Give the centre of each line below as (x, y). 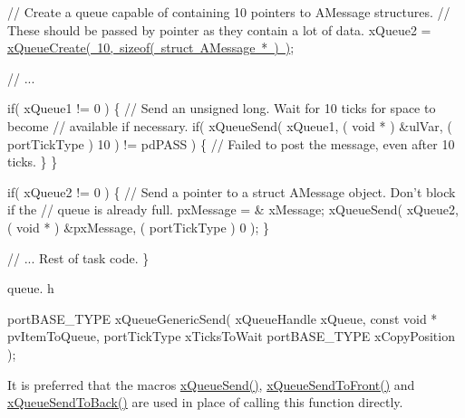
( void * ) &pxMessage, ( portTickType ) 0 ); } (139, 227)
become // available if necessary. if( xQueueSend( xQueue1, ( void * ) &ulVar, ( (230, 125)
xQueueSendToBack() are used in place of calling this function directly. (205, 402)
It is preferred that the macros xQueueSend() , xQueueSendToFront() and (211, 384)
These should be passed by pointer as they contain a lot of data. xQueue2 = (219, 29)
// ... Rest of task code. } (78, 257)
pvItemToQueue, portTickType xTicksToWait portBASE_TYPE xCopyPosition (231, 336)
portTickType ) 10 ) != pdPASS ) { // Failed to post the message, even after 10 (231, 143)
